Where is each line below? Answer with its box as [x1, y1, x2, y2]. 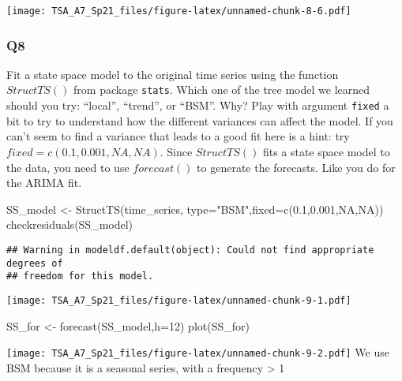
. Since [160, 143, 193, 159]
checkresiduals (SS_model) [6, 216, 133, 233]
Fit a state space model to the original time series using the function [6, 65, 339, 82]
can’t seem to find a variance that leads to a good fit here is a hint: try [6, 128, 350, 144]
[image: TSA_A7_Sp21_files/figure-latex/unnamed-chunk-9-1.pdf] [6, 294, 351, 306]
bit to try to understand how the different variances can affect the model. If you [6, 112, 393, 129]
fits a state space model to [262, 143, 390, 159]
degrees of [6, 257, 63, 269]
